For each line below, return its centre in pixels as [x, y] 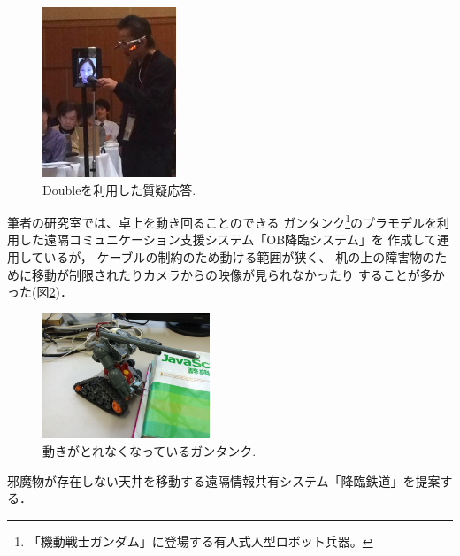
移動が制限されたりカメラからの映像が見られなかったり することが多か [238, 274]
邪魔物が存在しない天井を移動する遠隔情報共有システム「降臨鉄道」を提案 [224, 480]
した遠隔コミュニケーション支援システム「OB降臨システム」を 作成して [228, 239]
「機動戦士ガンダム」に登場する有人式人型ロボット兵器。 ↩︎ [200, 541]
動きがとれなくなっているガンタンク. [149, 451]
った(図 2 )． [40, 292]
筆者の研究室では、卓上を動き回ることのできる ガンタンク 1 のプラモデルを [222, 221]
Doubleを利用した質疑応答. [119, 189]
